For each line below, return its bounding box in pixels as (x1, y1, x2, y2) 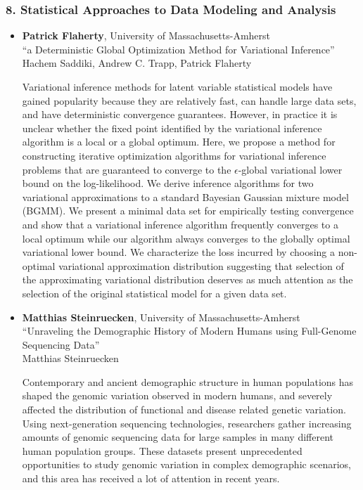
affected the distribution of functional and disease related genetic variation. (22, 402, 346, 417)
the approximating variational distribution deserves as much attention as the (22, 272, 353, 287)
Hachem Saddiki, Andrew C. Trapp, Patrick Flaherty (22, 56, 252, 70)
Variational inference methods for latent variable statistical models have (22, 79, 333, 94)
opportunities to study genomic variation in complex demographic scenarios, (22, 457, 351, 472)
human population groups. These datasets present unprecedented (22, 443, 302, 458)
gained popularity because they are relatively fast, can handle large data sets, (22, 93, 357, 108)
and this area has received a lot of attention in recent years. (22, 471, 280, 486)
